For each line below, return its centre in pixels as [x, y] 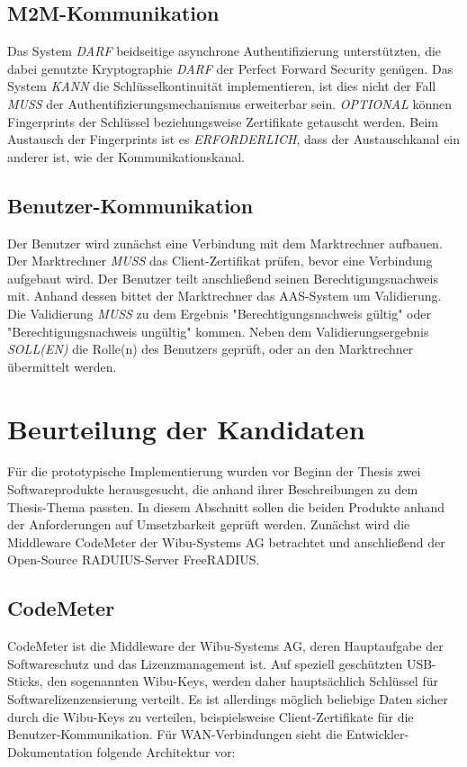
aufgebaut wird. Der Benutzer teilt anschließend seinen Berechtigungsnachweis [223, 278]
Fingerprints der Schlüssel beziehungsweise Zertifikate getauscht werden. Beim [223, 121]
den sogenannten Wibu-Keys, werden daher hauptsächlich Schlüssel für [242, 681]
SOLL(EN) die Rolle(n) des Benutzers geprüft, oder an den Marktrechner [211, 349]
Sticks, [25, 681]
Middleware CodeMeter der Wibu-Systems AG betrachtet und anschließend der [226, 541]
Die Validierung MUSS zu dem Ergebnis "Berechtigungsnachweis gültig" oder [219, 313]
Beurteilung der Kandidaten [186, 428]
